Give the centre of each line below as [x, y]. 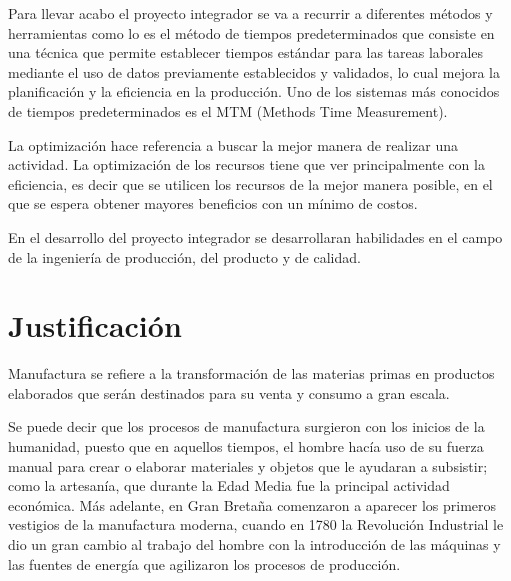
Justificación [95, 325]
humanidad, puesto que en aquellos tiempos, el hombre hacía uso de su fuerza [246, 446]
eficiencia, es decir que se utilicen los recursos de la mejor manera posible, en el [250, 183]
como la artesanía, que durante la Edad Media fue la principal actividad [229, 485]
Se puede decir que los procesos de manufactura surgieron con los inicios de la [246, 426]
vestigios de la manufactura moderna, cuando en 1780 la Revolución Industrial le [256, 524]
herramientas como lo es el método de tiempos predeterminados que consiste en [251, 32]
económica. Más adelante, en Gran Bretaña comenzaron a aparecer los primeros [252, 504]
